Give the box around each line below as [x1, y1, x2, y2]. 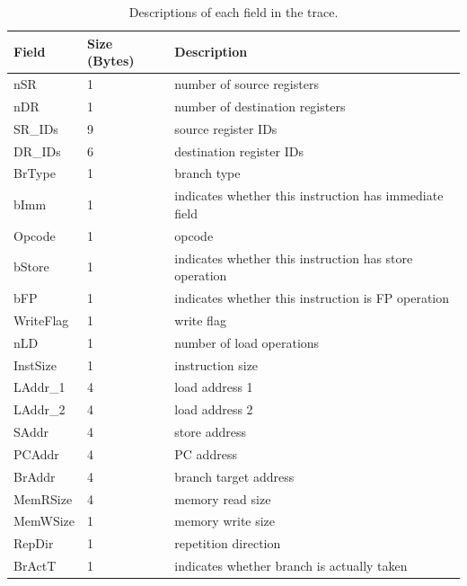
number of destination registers [174, 96, 346, 115]
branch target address [174, 466, 295, 485]
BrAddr [13, 466, 56, 485]
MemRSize [13, 489, 73, 508]
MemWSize [13, 511, 75, 530]
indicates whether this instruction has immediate [174, 186, 444, 205]
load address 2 [174, 400, 253, 419]
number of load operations [174, 333, 320, 351]
